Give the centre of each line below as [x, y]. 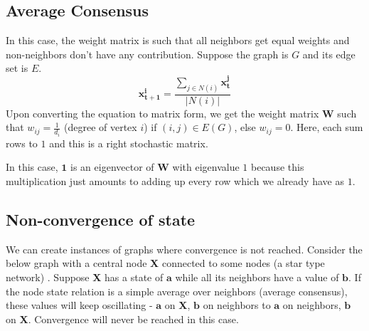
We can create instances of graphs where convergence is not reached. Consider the [184, 249]
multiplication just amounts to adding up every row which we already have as [175, 180]
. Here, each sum [327, 127]
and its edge [329, 54]
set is [17, 68]
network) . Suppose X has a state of [85, 277]
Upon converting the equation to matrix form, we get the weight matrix [162, 113]
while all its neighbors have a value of [257, 277]
